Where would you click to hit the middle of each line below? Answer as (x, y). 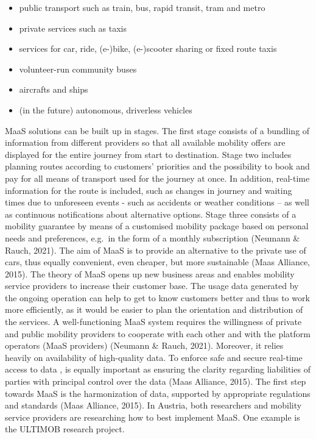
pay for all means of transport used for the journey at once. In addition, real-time (157, 178)
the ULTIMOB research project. (65, 429)
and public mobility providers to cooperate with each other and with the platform (158, 333)
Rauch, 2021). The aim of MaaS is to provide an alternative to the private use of (156, 250)
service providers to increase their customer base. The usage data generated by (152, 286)
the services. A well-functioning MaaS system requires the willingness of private (153, 322)
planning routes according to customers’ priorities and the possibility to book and (157, 166)
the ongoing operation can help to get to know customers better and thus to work (157, 297)
